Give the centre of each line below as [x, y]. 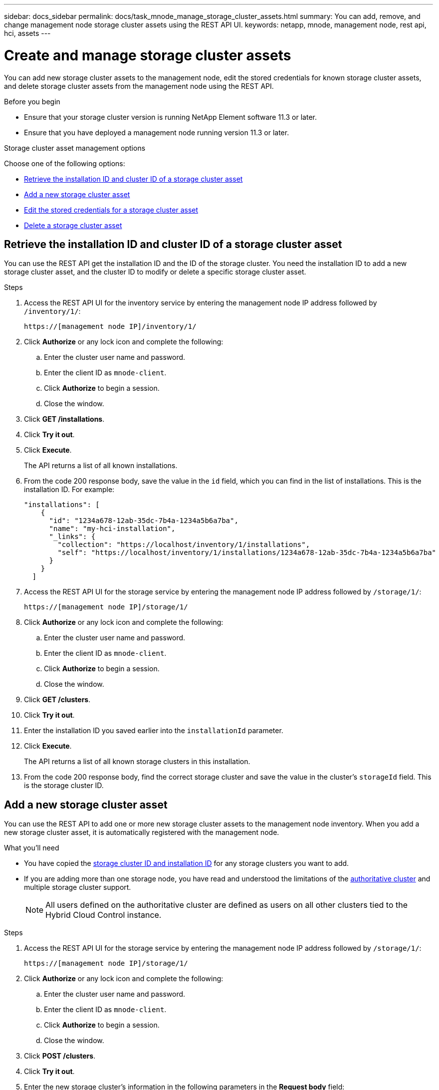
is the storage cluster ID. [64, 786]
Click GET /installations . [64, 419]
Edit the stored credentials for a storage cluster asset [111, 210]
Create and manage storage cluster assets [148, 55]
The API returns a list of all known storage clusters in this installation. [137, 762]
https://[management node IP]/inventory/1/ [110, 327]
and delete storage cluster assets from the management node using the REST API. [139, 86]
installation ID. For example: [69, 490]
